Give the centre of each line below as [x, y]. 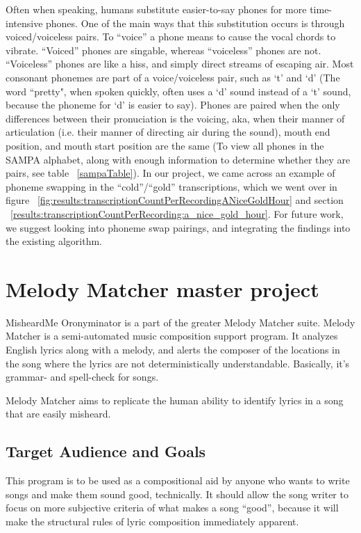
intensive [24, 23]
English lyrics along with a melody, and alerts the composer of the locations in [173, 349]
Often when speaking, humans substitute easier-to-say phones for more [156, 9]
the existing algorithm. [54, 241]
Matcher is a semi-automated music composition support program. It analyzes [172, 336]
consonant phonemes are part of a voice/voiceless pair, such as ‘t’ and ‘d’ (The [173, 77]
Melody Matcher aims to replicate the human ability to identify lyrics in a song [175, 400]
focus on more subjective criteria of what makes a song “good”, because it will [172, 508]
